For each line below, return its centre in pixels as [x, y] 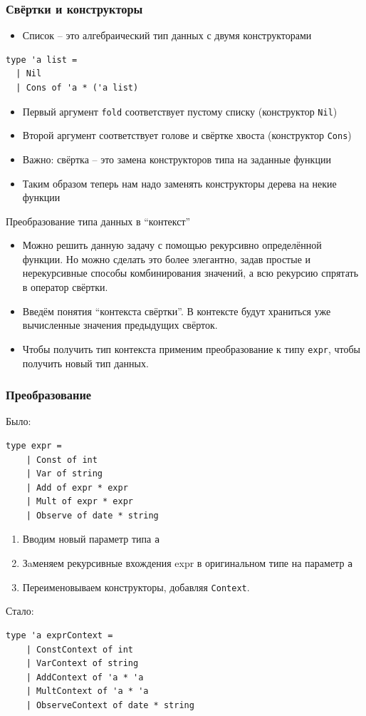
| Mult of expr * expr [79, 502]
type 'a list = [42, 60]
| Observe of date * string [92, 515]
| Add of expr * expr [77, 487]
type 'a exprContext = [59, 636]
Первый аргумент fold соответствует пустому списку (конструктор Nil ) [180, 111]
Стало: [20, 611]
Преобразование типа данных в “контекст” [98, 221]
